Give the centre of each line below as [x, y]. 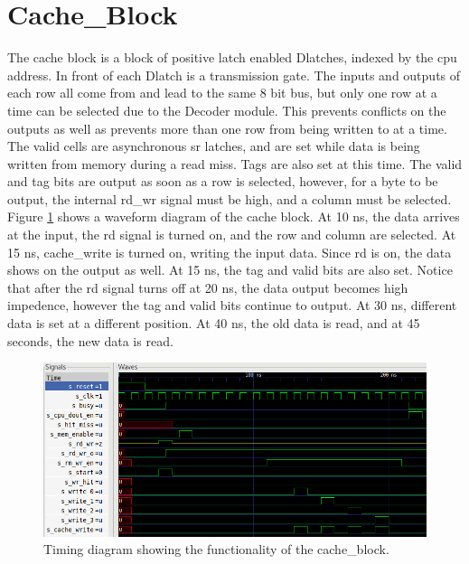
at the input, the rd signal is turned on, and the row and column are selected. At [232, 235]
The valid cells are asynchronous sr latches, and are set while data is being [214, 146]
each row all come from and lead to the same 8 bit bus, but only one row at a [222, 93]
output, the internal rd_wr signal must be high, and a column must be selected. [230, 198]
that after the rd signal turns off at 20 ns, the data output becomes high [208, 287]
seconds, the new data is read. [90, 340]
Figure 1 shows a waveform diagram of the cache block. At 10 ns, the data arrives [234, 216]
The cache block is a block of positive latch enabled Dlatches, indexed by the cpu [232, 57]
